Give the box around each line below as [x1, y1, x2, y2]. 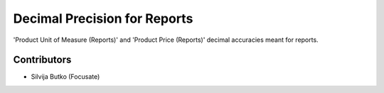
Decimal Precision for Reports [13, 11, 193, 26]
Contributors [13, 54, 72, 66]
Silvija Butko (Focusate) [31, 72, 100, 81]
